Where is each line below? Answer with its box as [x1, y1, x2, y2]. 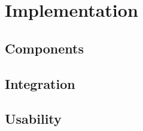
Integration [5, 74, 75, 93]
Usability [5, 109, 62, 128]
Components [5, 38, 84, 57]
